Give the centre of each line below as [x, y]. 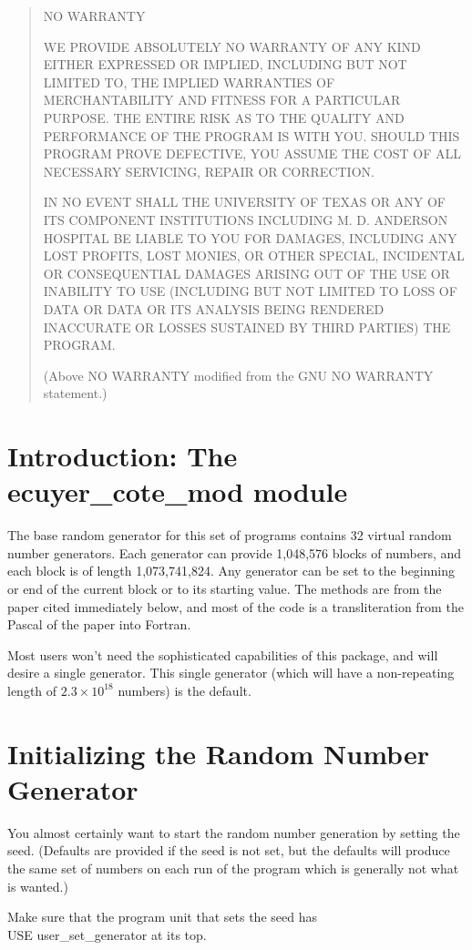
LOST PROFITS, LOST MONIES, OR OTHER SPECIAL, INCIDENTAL [254, 255]
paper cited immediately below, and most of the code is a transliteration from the [236, 606]
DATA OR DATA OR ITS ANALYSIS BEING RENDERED [214, 308]
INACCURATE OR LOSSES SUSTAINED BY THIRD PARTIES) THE [247, 327]
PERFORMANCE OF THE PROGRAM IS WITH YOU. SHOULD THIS [251, 135]
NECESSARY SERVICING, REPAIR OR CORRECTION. [209, 171]
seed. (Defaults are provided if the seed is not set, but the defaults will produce [229, 850]
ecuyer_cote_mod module [178, 491]
